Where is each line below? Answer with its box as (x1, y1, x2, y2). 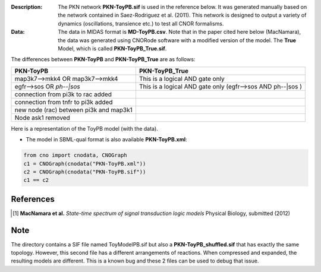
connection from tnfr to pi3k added (14, 98, 113, 106)
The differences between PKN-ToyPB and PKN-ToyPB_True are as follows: (11, 56, 196, 63)
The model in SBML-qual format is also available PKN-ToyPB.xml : (26, 136, 187, 143)
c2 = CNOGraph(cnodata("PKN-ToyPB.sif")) (23, 168, 146, 175)
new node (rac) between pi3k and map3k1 (14, 106, 133, 114)
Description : (11, 4, 43, 10)
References (11, 194, 55, 204)
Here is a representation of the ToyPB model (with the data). (11, 125, 159, 132)
